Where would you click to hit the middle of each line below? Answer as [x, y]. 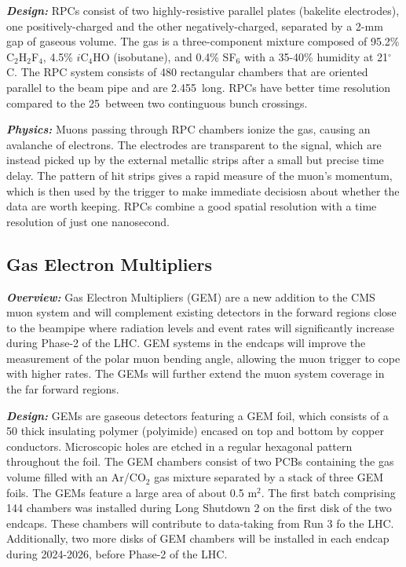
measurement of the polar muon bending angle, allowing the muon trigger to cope [203, 358]
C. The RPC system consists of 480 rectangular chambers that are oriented [187, 72]
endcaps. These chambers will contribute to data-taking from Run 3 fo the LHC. [200, 523]
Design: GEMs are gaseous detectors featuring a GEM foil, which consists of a [198, 415]
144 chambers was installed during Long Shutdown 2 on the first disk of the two [199, 508]
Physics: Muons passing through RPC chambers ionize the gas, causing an [188, 129]
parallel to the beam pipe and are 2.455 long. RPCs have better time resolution [199, 87]
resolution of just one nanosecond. [88, 221]
